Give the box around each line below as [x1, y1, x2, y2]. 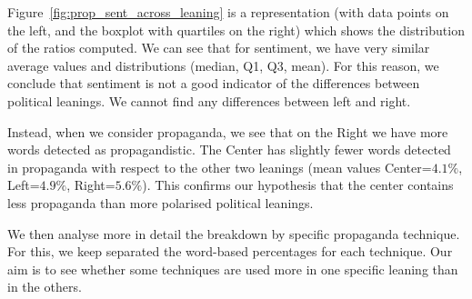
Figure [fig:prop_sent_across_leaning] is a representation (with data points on [7, 3, 449, 21]
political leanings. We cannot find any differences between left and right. [7, 91, 411, 110]
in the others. [7, 277, 82, 296]
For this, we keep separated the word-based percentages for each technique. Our [7, 242, 453, 261]
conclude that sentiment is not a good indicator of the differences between [7, 74, 420, 93]
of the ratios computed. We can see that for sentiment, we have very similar [7, 38, 430, 57]
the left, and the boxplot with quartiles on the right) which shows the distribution [7, 20, 465, 39]
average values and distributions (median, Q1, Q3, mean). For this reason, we [7, 55, 439, 75]
